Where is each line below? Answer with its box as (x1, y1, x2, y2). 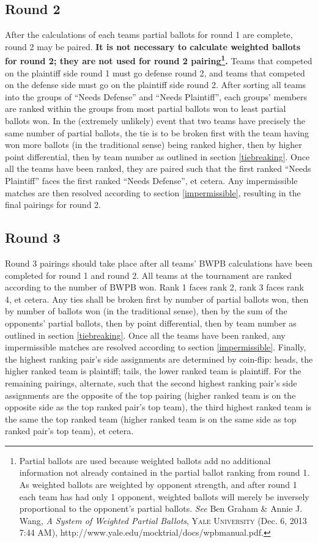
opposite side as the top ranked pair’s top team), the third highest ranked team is (5, 401, 312, 413)
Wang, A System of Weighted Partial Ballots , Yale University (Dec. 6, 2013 (19, 514, 307, 526)
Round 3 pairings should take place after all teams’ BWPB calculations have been (5, 256, 312, 269)
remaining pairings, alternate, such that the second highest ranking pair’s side (5, 376, 297, 389)
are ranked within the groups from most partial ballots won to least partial (5, 102, 286, 115)
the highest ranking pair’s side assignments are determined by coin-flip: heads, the (5, 352, 313, 365)
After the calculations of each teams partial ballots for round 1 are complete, (5, 28, 293, 41)
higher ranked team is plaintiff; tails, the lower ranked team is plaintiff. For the (5, 364, 301, 377)
